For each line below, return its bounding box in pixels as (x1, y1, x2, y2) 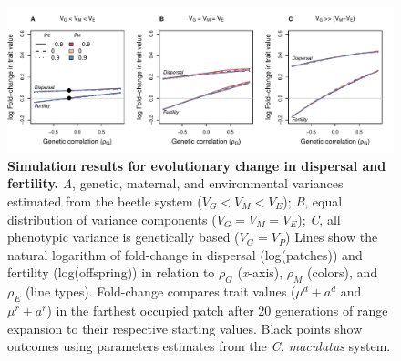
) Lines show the (285, 227, 378, 246)
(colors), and (307, 263, 378, 282)
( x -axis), (237, 263, 283, 282)
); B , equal (283, 192, 343, 211)
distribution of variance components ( (7, 209, 217, 228)
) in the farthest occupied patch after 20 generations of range (46, 300, 388, 319)
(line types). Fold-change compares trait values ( (25, 282, 296, 301)
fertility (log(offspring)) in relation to (7, 263, 215, 282)
